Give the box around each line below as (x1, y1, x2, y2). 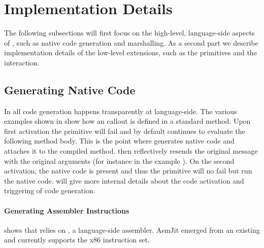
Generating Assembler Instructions (4, 205, 129, 216)
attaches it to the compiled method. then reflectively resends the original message (4, 146, 258, 156)
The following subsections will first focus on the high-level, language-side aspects (4, 27, 255, 38)
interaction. (4, 57, 40, 67)
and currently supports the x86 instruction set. (4, 234, 150, 245)
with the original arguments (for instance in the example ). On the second (4, 155, 235, 166)
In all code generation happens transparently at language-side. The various (4, 105, 237, 116)
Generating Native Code (4, 82, 136, 97)
